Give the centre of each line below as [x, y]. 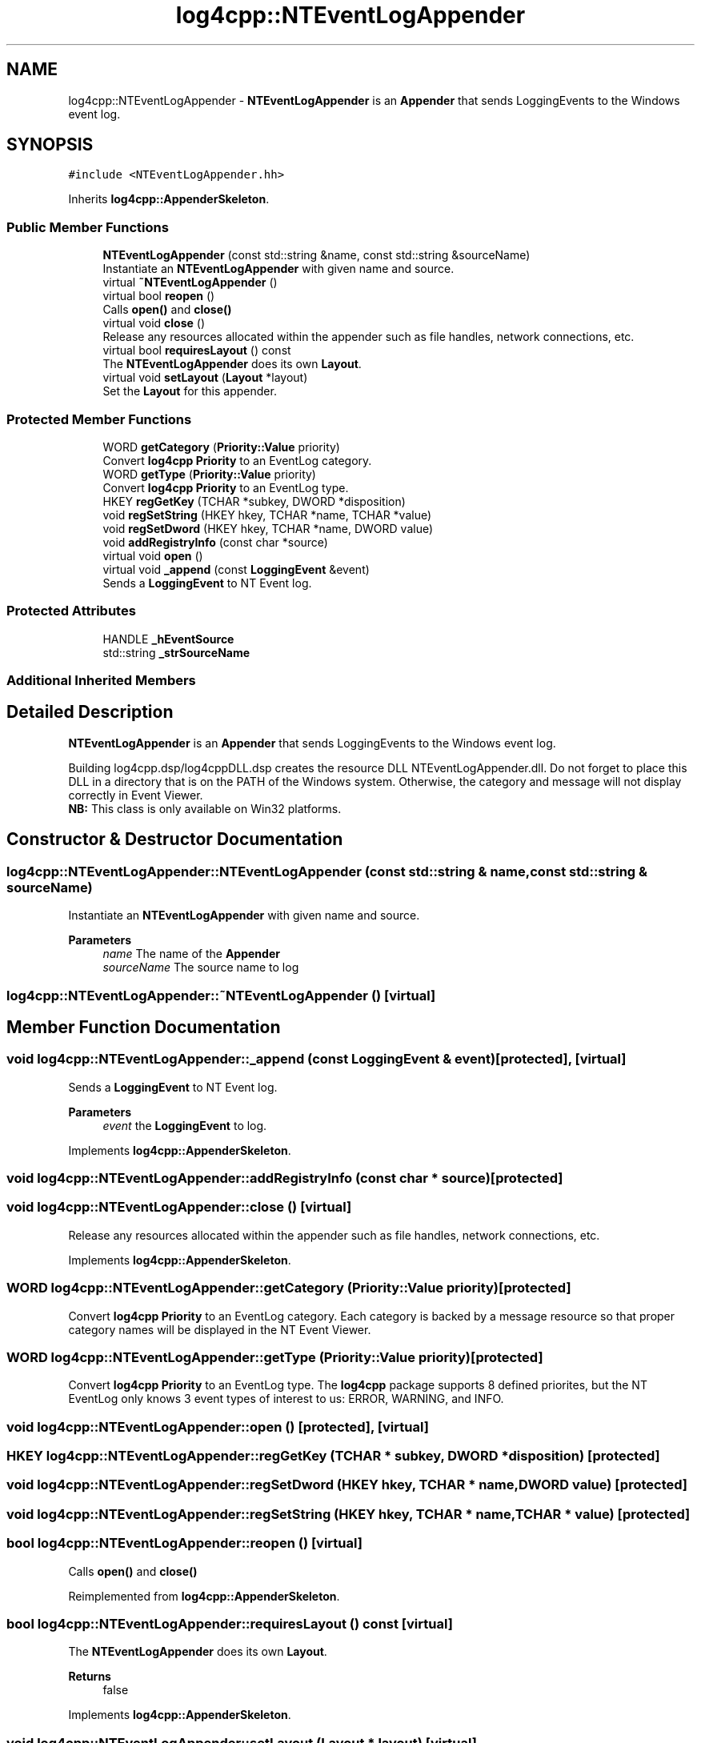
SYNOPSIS [50, 145]
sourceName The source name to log [201, 968]
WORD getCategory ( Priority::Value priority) [221, 447]
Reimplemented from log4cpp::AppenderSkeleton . [204, 1596]
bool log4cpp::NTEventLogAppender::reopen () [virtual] [184, 1543]
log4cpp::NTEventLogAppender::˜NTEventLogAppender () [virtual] [221, 995]
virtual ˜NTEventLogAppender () [190, 282]
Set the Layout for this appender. [190, 391]
